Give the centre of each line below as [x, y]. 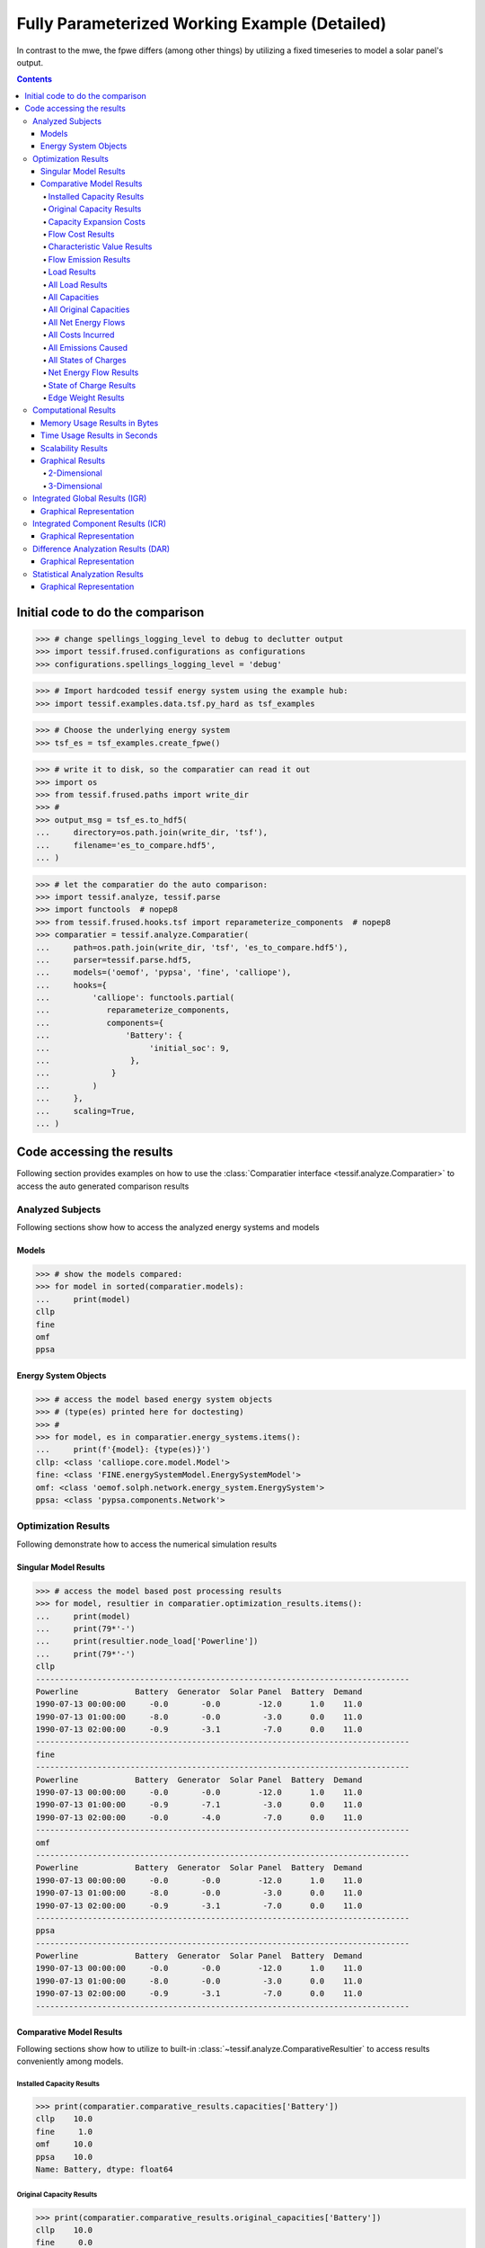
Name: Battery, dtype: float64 [105, 2169]
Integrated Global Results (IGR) [90, 498]
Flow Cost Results [81, 235]
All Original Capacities [89, 309]
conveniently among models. [70, 2061]
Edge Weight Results [86, 398]
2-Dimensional [75, 473]
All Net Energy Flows [87, 322]
